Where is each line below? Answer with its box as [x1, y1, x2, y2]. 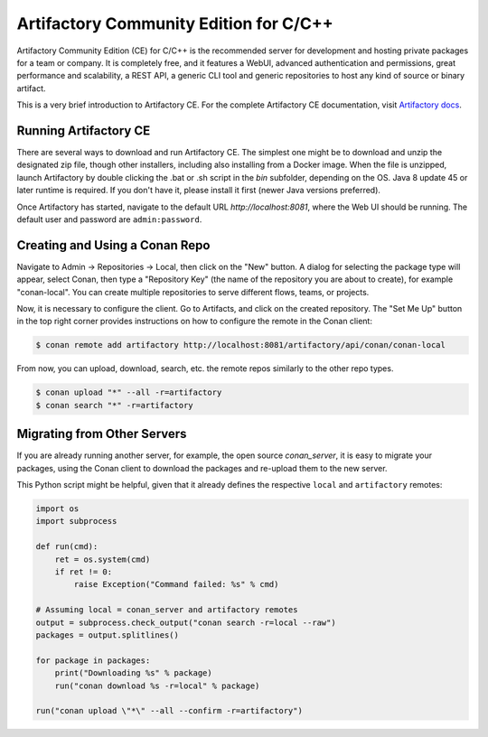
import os [35, 504, 80, 514]
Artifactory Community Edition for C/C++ [16, 14, 333, 33]
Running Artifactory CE [16, 123, 151, 138]
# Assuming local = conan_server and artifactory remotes [35, 605, 298, 615]
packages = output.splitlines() [35, 630, 180, 640]
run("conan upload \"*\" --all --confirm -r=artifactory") [35, 705, 303, 716]
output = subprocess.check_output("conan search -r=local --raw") [35, 617, 336, 628]
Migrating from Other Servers [16, 426, 187, 442]
